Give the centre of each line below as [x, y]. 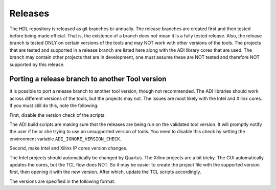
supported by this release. [37, 65]
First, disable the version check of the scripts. [57, 115]
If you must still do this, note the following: [54, 105]
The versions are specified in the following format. [62, 181]
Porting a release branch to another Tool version [88, 79]
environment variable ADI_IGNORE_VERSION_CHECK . [65, 139]
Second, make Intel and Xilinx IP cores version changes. [68, 148]
